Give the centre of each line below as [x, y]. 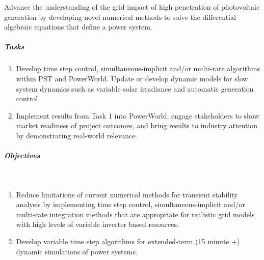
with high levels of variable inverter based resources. [97, 224]
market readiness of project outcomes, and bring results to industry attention [137, 125]
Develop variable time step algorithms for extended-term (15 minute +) [128, 241]
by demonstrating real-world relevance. [77, 135]
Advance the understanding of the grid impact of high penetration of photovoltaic [132, 7]
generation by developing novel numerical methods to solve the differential [120, 17]
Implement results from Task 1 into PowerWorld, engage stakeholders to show [138, 115]
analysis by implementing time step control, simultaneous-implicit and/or [131, 204]
